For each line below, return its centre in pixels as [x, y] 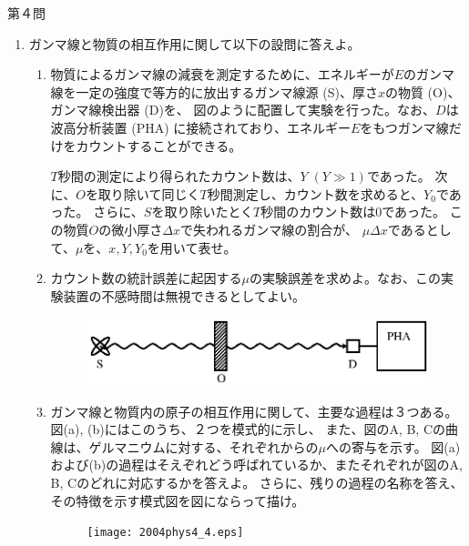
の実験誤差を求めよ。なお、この [346, 278]
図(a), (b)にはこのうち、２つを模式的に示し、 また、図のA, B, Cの [248, 429]
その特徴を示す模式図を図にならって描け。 [178, 500]
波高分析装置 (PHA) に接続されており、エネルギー [200, 127]
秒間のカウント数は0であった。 [353, 212]
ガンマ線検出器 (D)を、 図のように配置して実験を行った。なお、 [243, 110]
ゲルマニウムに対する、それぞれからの [204, 446]
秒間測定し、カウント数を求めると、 [316, 193]
